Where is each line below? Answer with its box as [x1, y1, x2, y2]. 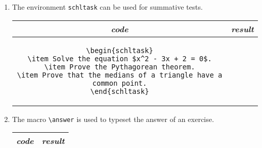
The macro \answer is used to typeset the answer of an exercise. [12, 113, 214, 124]
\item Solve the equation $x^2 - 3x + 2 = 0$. [27, 54, 212, 63]
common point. [92, 79, 147, 87]
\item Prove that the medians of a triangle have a [17, 70, 223, 79]
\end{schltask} [90, 87, 149, 95]
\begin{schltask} [86, 46, 154, 55]
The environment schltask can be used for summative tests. [12, 2, 203, 12]
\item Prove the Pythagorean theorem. [44, 62, 195, 71]
